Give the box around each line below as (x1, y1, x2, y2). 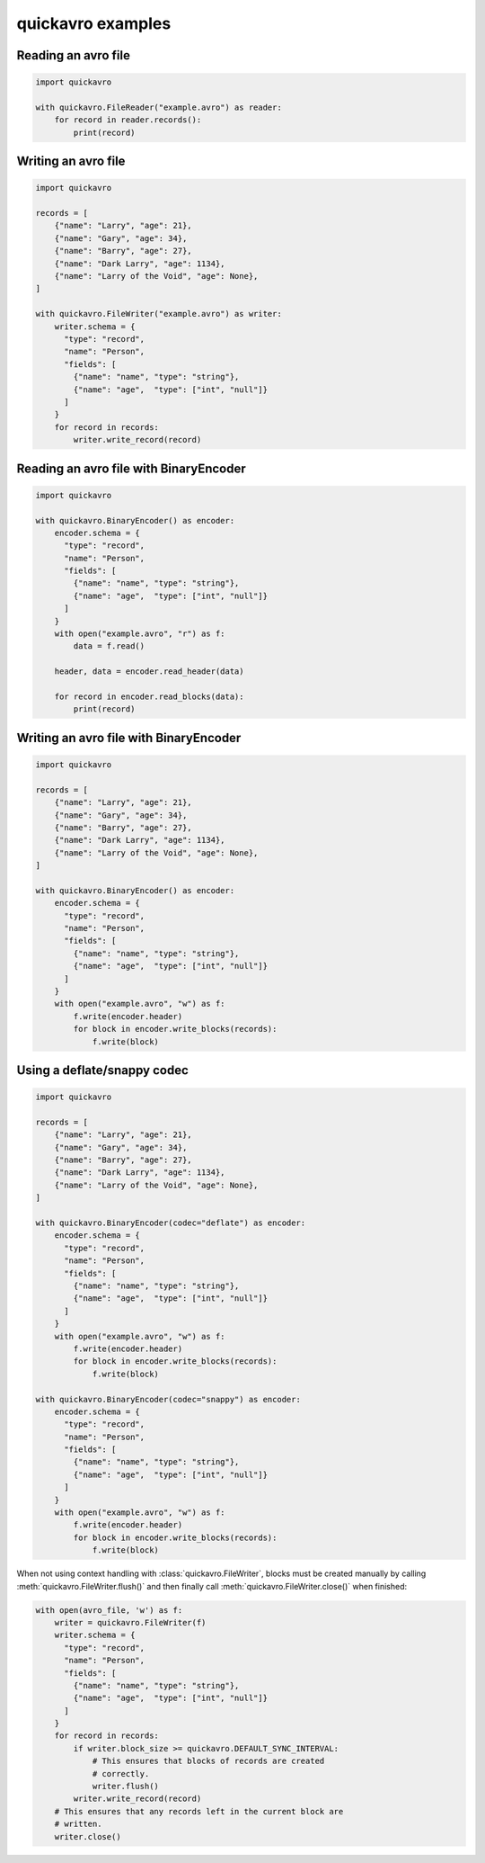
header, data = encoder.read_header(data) (54, 667, 244, 676)
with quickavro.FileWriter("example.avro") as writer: (35, 309, 282, 319)
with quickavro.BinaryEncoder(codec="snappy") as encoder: (35, 1394, 301, 1404)
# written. (54, 1819, 102, 1830)
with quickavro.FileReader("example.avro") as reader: (35, 102, 282, 112)
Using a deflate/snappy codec (16, 1062, 189, 1078)
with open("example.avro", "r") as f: (54, 629, 225, 639)
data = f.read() (73, 641, 145, 651)
